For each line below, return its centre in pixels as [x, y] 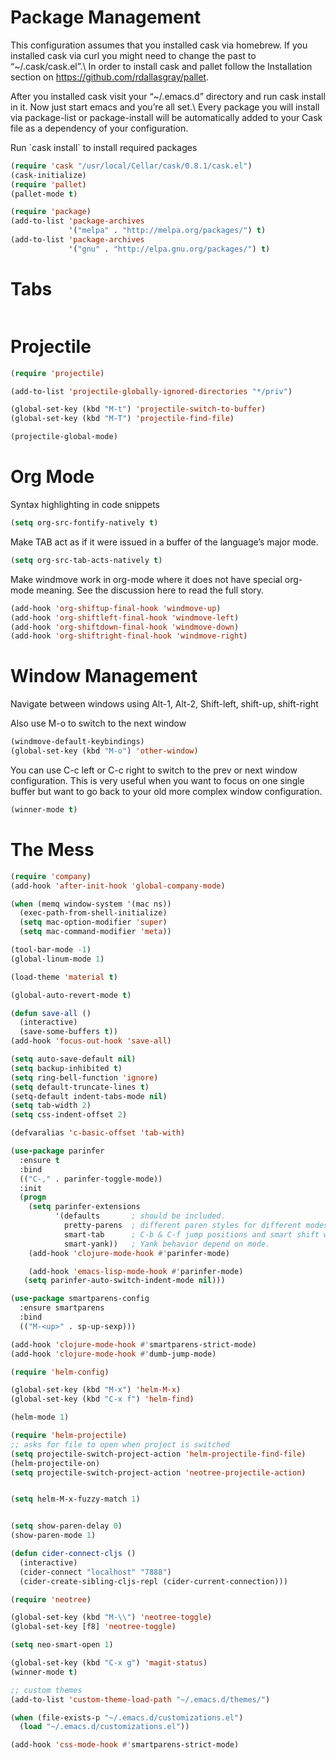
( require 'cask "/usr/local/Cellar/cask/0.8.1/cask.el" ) [131, 166]
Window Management [104, 676]
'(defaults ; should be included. [140, 1216]
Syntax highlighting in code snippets [85, 504]
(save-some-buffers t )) [68, 1032]
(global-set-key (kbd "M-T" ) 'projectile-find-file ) [122, 419]
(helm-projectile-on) [55, 1463]
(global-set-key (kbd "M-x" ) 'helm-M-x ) [96, 1390]
